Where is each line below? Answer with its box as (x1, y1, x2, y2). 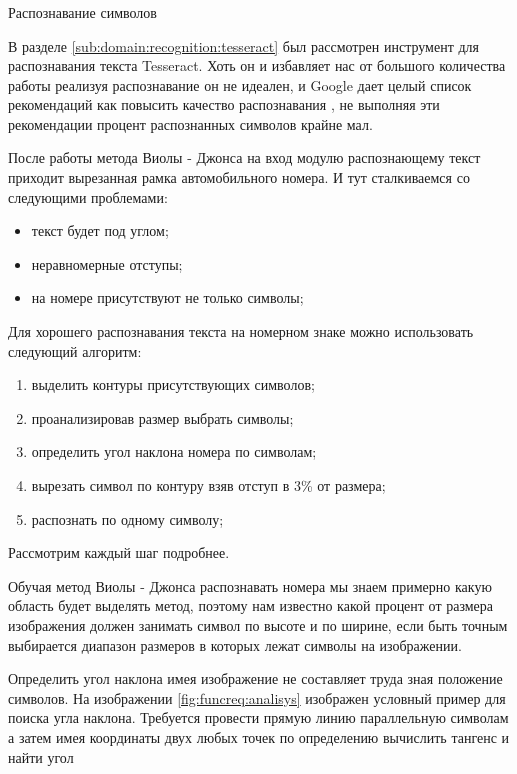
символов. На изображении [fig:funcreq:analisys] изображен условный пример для (8, 687, 506, 708)
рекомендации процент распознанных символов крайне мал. (8, 113, 373, 134)
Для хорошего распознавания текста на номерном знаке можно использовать (8, 321, 474, 342)
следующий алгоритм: (8, 340, 142, 361)
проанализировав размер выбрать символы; (31, 407, 294, 428)
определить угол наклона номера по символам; (31, 441, 317, 462)
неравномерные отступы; (31, 253, 183, 274)
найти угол (8, 746, 74, 767)
